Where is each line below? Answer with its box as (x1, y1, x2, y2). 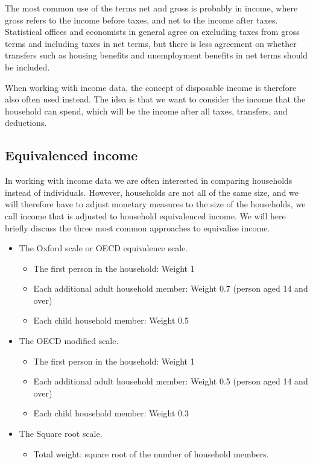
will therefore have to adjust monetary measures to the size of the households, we (5, 198, 306, 210)
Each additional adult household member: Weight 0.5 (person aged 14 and (33, 375, 308, 387)
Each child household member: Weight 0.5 (33, 314, 189, 327)
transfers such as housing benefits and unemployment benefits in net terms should (5, 49, 308, 61)
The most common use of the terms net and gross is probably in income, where (5, 2, 298, 14)
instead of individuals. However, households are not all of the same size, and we (5, 186, 299, 198)
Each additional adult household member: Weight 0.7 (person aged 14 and (33, 282, 308, 295)
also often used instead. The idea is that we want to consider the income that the (5, 93, 306, 105)
